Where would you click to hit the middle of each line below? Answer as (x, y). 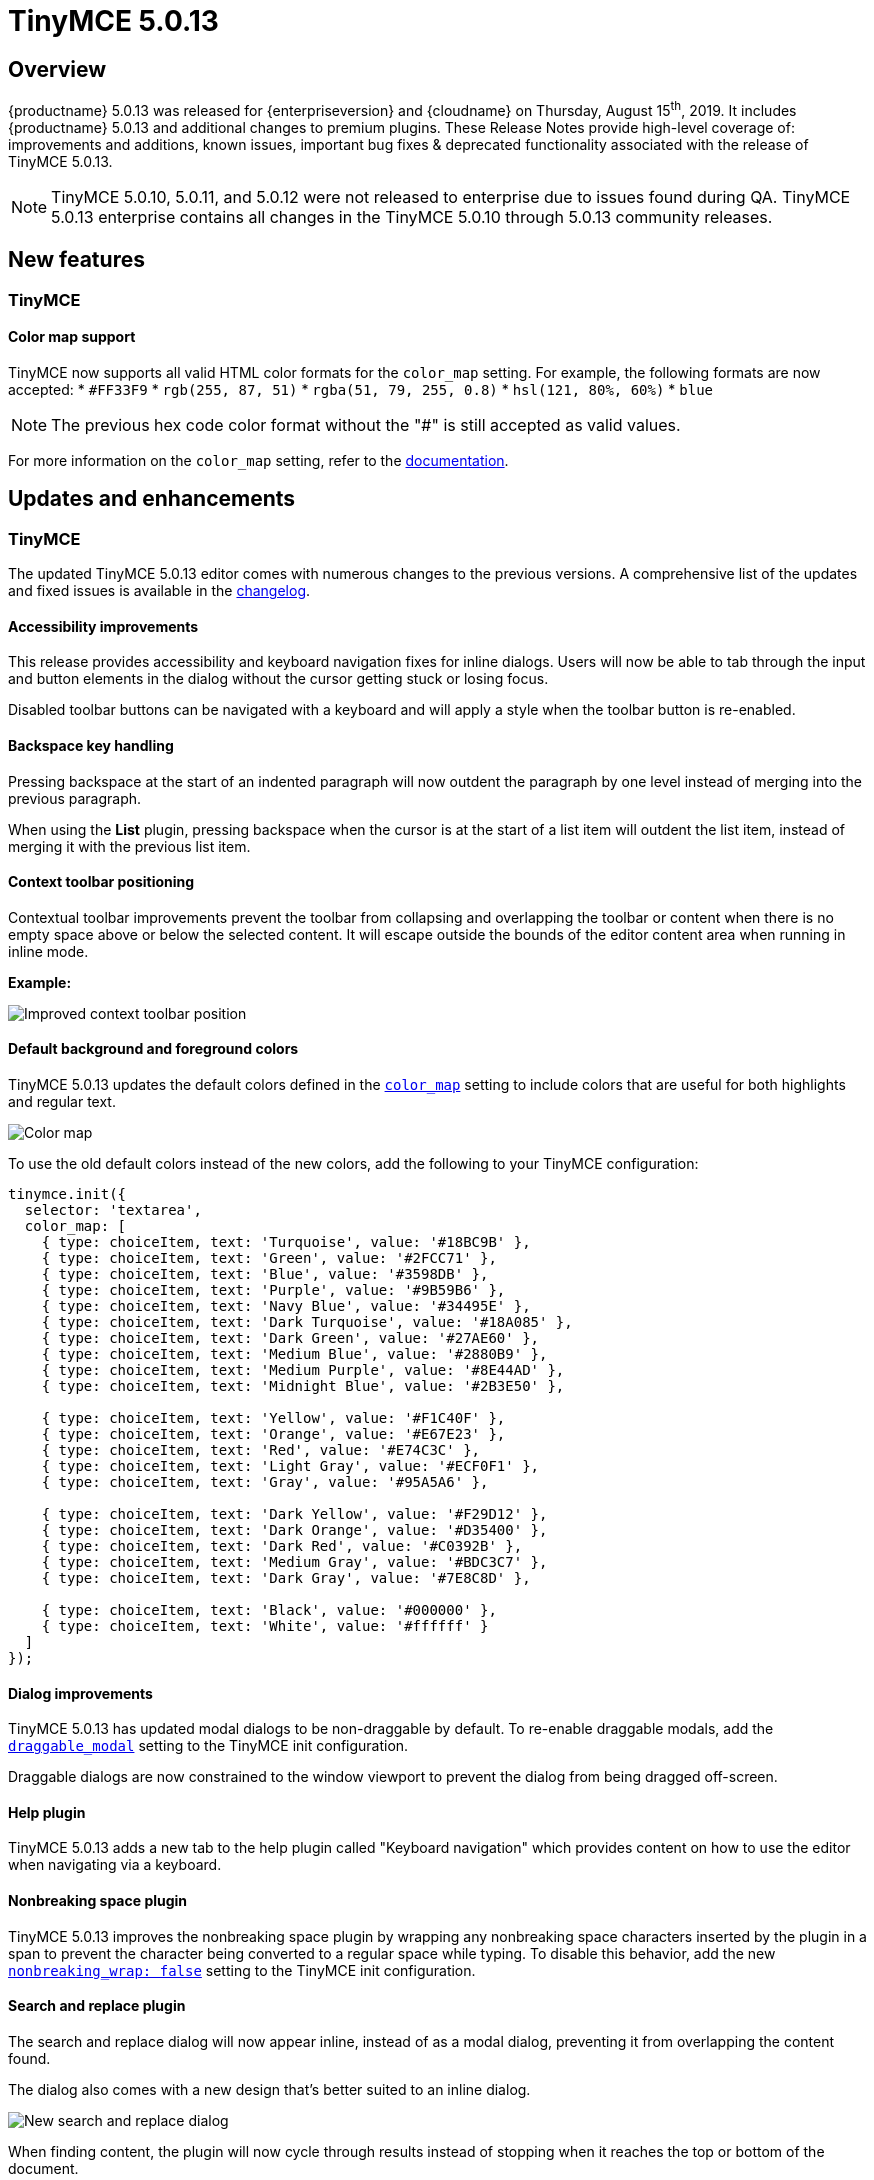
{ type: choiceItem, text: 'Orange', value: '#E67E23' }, (273, 1433)
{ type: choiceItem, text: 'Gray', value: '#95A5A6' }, (265, 1481)
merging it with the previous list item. (129, 846)
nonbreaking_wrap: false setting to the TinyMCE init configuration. (242, 1970)
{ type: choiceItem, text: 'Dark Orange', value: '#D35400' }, (294, 1529)
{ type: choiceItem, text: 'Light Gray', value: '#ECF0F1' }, (290, 1465)
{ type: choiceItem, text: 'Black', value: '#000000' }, (269, 1609)
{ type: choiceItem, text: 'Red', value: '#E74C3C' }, (261, 1449)
